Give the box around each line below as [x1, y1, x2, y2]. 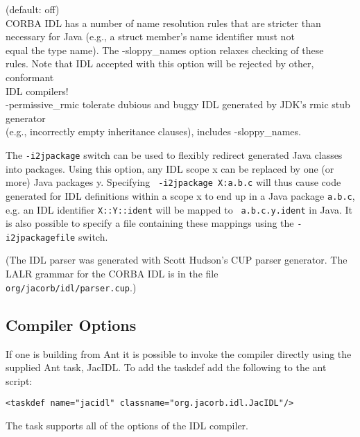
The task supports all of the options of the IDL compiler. [6, 418, 248, 433]
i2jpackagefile [6, 232, 76, 243]
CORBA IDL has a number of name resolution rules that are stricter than [6, 15, 321, 30]
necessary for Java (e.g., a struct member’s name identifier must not [6, 29, 295, 44]
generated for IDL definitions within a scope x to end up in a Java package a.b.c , [6, 188, 355, 203]
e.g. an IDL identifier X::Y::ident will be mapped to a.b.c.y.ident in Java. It [6, 202, 353, 216]
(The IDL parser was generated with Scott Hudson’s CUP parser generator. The [6, 252, 348, 267]
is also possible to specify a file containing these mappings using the [6, 216, 294, 230]
